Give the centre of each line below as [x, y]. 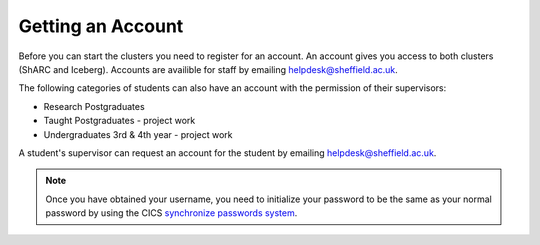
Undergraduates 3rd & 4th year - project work [138, 134]
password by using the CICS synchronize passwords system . [171, 213]
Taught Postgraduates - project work [119, 121]
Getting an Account [101, 26]
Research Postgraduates [94, 106]
